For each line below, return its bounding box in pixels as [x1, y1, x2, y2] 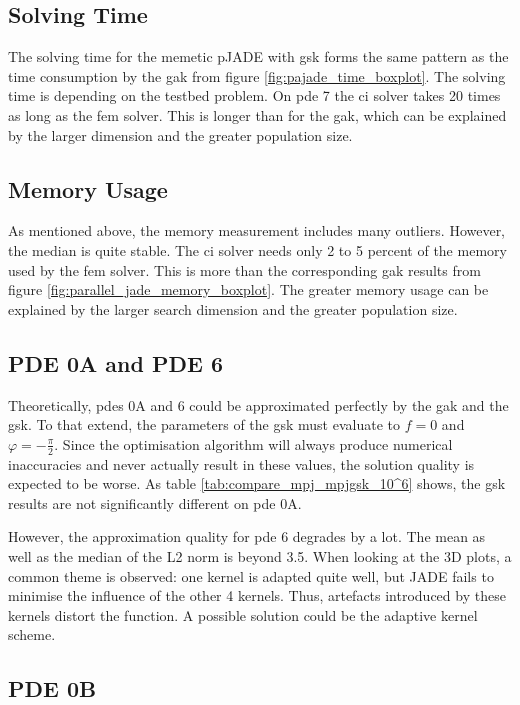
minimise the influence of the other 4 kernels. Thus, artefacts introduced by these [8, 585, 506, 606]
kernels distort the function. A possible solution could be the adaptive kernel [8, 604, 478, 625]
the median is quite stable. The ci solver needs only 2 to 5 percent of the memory [8, 239, 507, 260]
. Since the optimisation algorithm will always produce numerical [54, 433, 453, 454]
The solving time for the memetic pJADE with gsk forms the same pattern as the [8, 46, 509, 67]
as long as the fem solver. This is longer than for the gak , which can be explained [8, 104, 507, 125]
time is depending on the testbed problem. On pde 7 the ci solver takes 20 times [8, 85, 501, 106]
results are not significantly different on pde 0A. [8, 492, 302, 513]
